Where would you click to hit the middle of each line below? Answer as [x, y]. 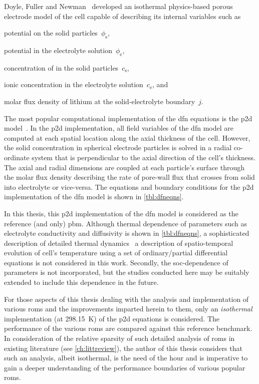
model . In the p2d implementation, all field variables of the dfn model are [119, 128]
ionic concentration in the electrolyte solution [74, 84]
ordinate [17, 157]
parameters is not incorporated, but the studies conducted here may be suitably [127, 272]
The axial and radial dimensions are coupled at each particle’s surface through [124, 167]
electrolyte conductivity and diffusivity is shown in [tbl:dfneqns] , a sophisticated [127, 233]
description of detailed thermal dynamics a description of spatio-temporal [119, 243]
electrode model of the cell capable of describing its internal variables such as [122, 16]
